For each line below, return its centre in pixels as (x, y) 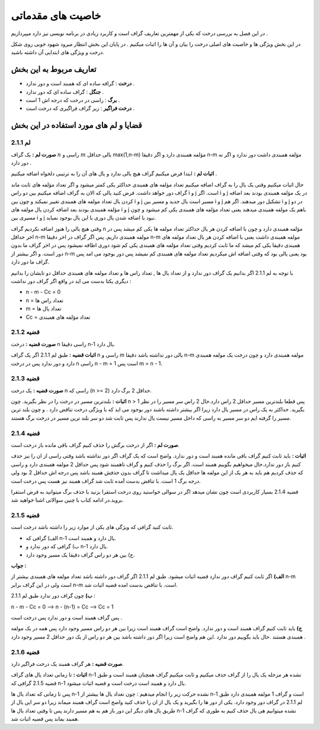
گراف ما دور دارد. (30, 262)
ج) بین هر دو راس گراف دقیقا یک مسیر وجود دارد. (80, 554)
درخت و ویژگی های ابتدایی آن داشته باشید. (58, 52)
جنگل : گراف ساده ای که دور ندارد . (65, 91)
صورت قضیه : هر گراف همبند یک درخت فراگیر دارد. (67, 664)
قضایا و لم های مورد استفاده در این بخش (76, 126)
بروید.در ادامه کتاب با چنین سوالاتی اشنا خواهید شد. (67, 500)
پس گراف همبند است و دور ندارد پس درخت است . (67, 617)
